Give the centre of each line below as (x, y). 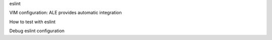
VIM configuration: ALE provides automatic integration (65, 13)
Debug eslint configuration (37, 31)
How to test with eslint (32, 22)
